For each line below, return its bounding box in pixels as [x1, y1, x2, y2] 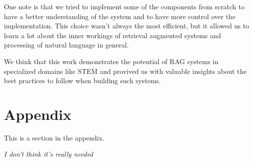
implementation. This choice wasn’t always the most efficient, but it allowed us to [4, 21, 250, 31]
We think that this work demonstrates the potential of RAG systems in [4, 56, 219, 66]
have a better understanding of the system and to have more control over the [4, 11, 236, 21]
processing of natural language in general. [4, 40, 129, 50]
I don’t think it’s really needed [4, 149, 94, 159]
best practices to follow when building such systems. [4, 75, 161, 86]
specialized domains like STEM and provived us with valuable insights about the [4, 66, 247, 76]
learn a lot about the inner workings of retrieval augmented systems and [4, 30, 221, 40]
